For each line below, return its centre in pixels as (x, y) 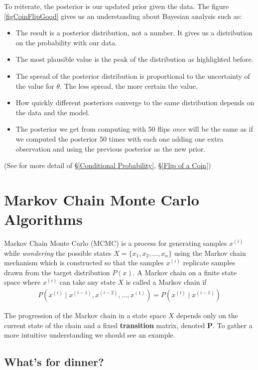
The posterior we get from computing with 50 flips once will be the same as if (134, 129)
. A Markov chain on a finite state (185, 272)
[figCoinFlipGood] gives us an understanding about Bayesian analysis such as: (123, 16)
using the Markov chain (210, 253)
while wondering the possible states (58, 253)
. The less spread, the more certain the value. (129, 86)
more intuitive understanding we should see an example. (90, 335)
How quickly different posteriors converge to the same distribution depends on (135, 102)
